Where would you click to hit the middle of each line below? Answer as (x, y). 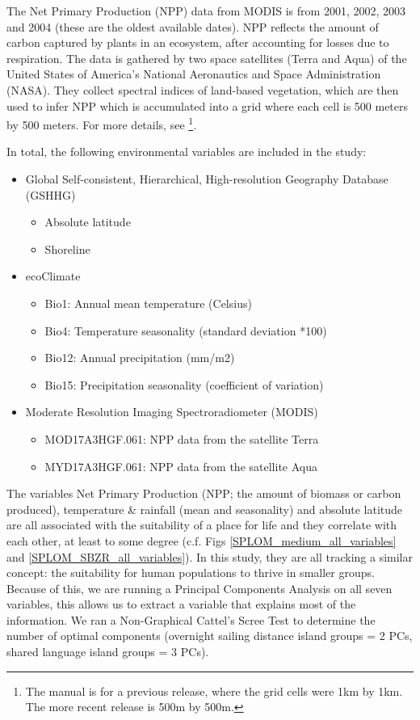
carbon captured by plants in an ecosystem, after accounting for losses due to (198, 42)
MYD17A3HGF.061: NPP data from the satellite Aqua (181, 466)
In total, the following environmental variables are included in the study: (187, 152)
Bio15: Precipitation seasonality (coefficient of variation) (184, 384)
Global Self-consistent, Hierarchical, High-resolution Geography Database (207, 179)
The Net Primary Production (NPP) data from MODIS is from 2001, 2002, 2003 (206, 11)
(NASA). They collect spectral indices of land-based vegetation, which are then (203, 89)
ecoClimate (53, 276)
